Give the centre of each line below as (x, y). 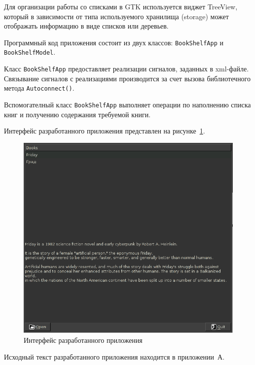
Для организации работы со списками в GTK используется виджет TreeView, (121, 6)
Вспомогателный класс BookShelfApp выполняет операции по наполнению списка (127, 104)
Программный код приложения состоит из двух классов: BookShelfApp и (114, 42)
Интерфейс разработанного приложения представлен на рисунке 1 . (105, 131)
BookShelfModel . (30, 52)
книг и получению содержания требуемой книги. (77, 114)
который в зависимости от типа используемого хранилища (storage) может (116, 16)
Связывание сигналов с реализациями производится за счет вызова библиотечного (127, 78)
